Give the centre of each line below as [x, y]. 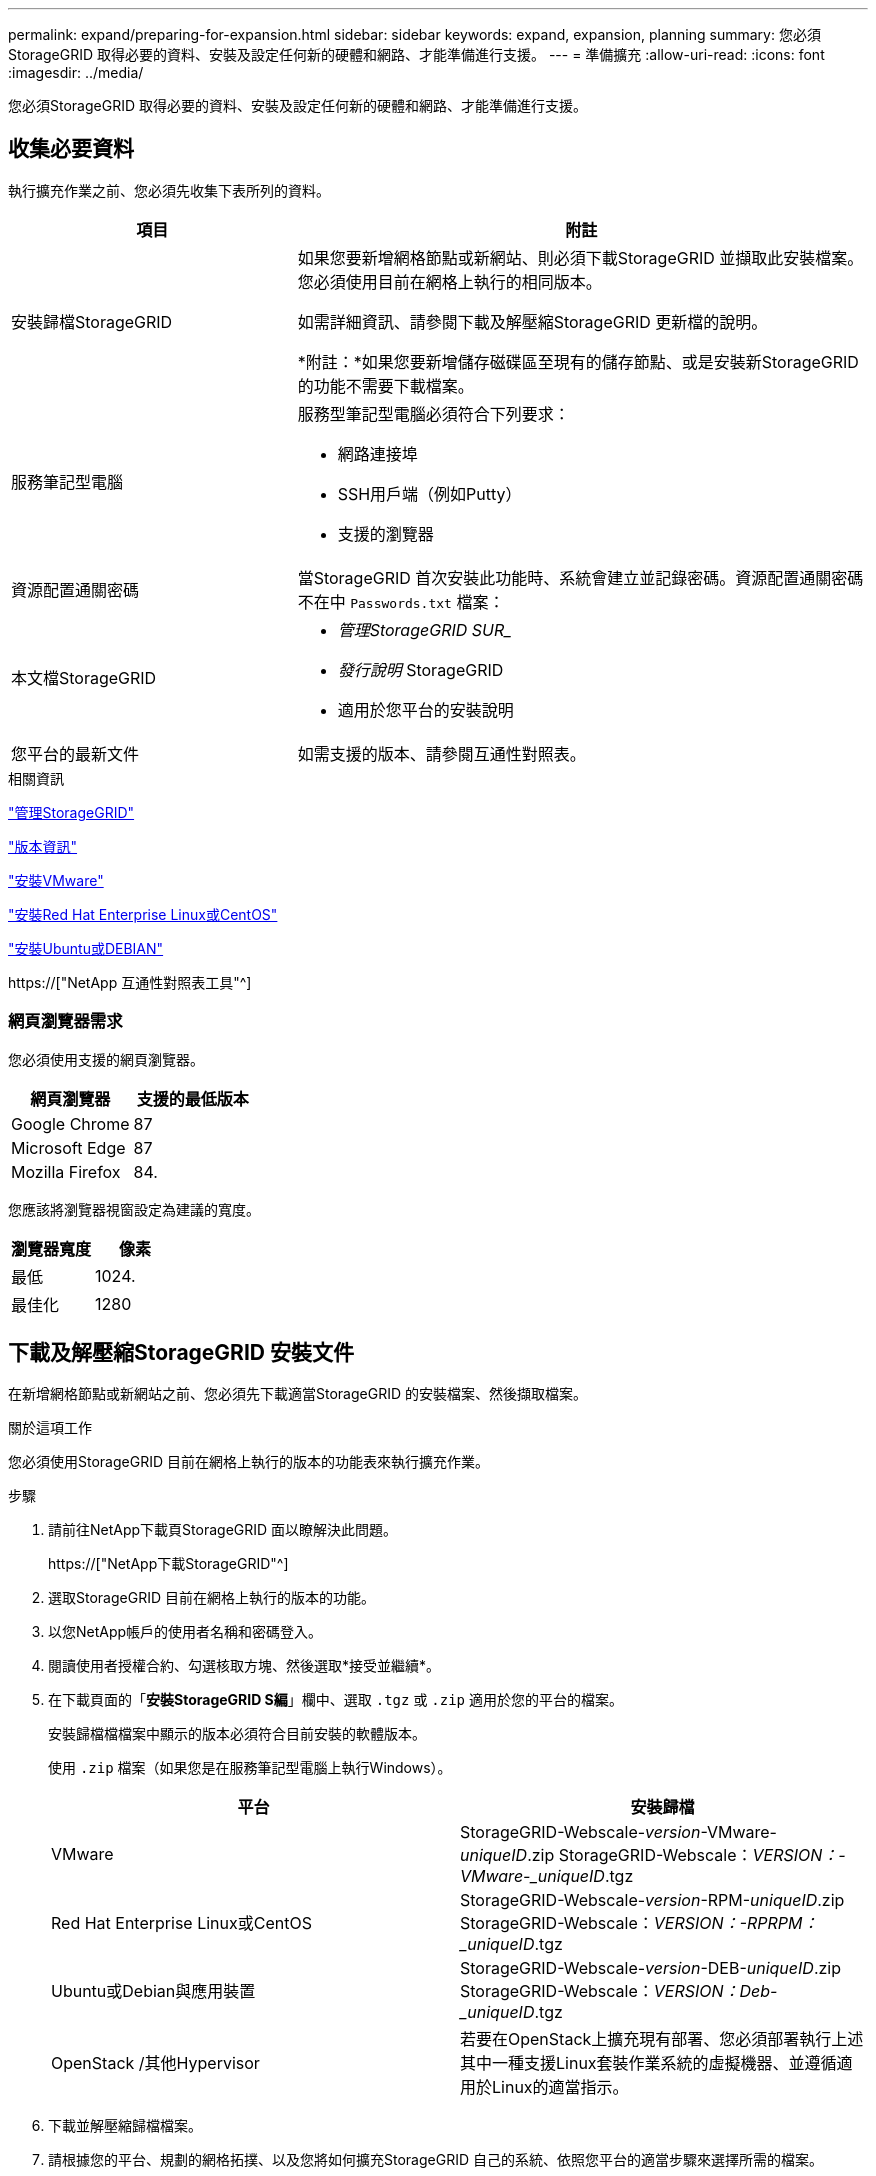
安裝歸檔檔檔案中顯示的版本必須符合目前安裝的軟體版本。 [237, 1734]
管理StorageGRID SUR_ [424, 629]
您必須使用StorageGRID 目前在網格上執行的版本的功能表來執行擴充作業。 [248, 1462]
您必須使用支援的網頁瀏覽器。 [106, 1059]
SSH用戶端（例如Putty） [429, 493]
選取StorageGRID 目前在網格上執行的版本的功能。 [211, 1598]
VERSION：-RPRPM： [736, 1923]
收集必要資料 [71, 149]
